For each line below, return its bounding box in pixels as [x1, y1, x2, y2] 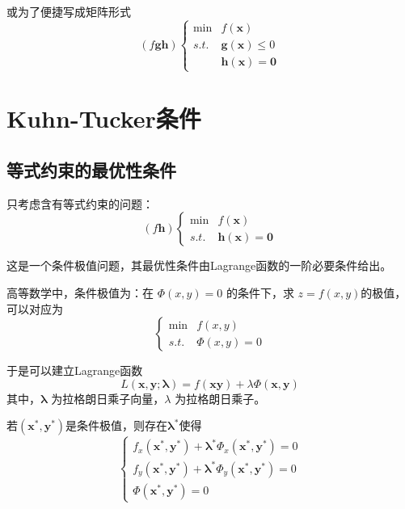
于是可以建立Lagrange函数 [6, 362, 143, 379]
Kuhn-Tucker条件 [6, 102, 201, 135]
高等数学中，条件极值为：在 [6, 284, 154, 301]
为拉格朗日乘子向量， [51, 389, 165, 406]
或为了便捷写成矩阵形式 [6, 3, 131, 19]
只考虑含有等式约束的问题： [6, 195, 154, 212]
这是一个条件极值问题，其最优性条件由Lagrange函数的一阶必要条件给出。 [6, 257, 392, 274]
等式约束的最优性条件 [6, 157, 176, 182]
